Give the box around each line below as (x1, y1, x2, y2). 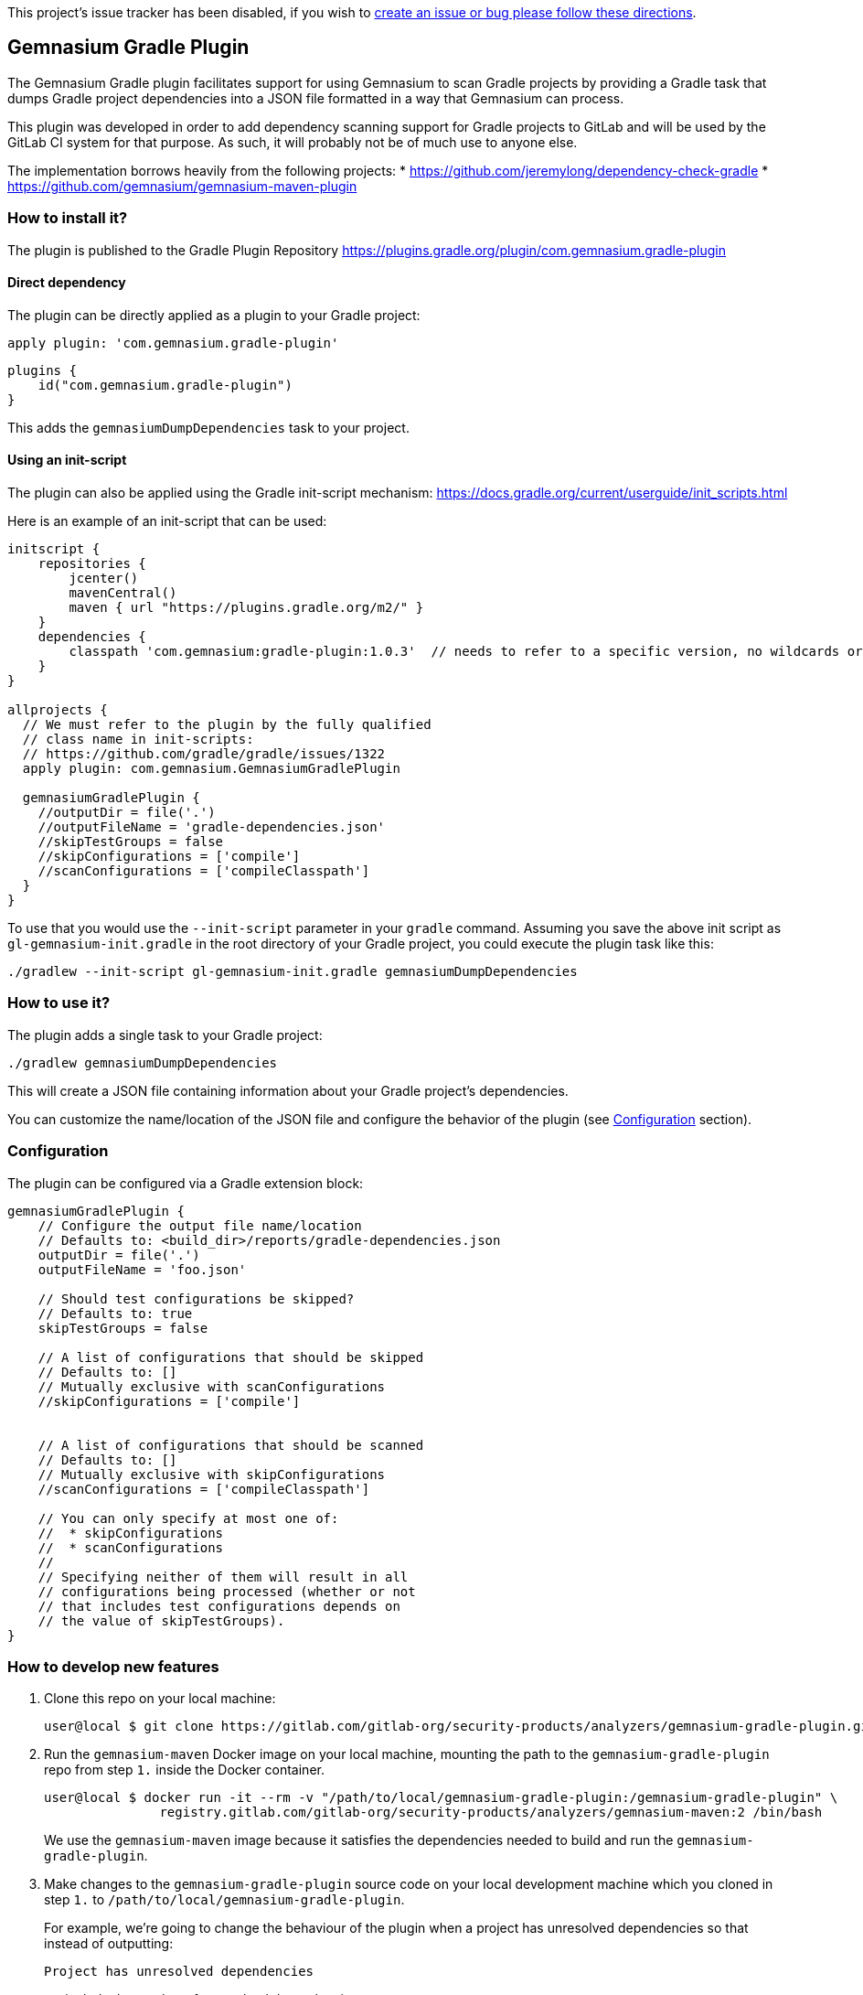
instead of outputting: (44, 1936, 174, 1952)
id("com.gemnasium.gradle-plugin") (37, 377, 293, 392)
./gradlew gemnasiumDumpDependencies (7, 1055, 278, 1070)
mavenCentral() (69, 585, 177, 601)
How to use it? (7, 993, 111, 1013)
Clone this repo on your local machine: (44, 1690, 276, 1707)
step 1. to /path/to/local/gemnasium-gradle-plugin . (44, 1892, 405, 1908)
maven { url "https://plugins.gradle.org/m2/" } (69, 600, 424, 616)
